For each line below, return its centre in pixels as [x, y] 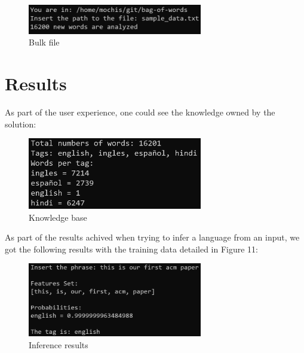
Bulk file [44, 42]
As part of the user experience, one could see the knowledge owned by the [140, 112]
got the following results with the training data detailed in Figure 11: [132, 249]
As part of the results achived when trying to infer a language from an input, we [152, 237]
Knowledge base [58, 217]
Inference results [59, 344]
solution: [21, 124]
